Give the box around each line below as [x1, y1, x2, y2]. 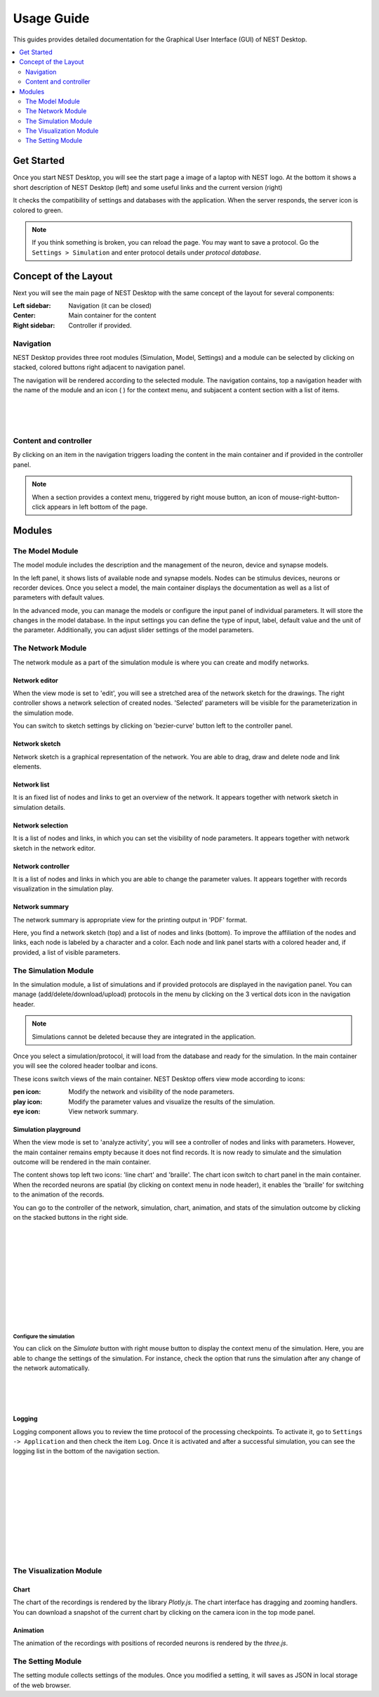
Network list [13, 780, 50, 789]
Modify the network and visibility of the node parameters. [68, 1088, 235, 1096]
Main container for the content [68, 311, 157, 320]
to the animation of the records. [13, 1190, 105, 1199]
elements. [13, 762, 42, 770]
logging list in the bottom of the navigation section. [13, 1447, 160, 1455]
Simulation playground [13, 1125, 81, 1133]
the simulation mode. [13, 709, 74, 717]
